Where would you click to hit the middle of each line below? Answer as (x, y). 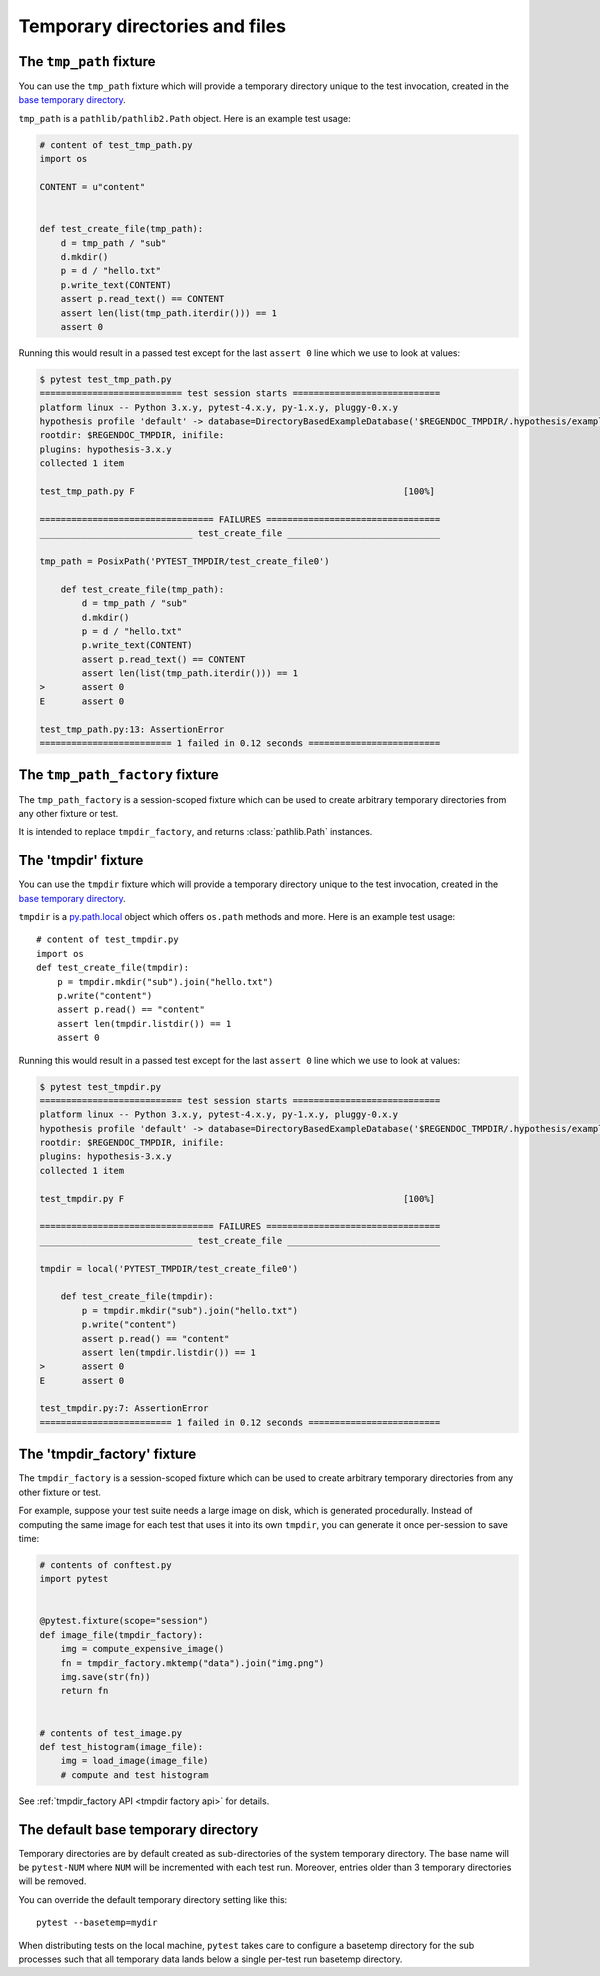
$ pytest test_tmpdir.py (100, 1086)
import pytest (74, 1579)
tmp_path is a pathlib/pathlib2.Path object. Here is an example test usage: (184, 118)
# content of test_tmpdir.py (107, 939)
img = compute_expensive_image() (142, 1649)
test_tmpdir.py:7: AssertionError (124, 1408)
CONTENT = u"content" (92, 186)
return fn (84, 1691)
